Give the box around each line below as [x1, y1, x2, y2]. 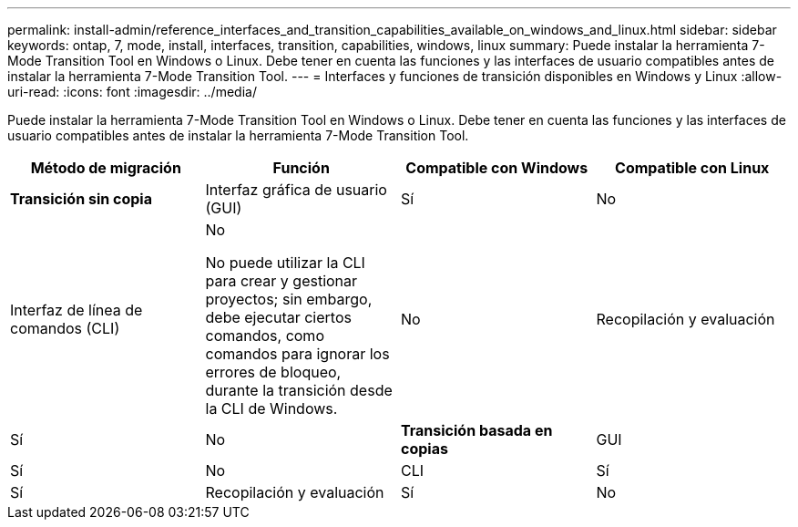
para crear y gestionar [205, 272, 358, 290]
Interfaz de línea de [10, 301, 143, 319]
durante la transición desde [205, 381, 393, 399]
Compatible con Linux [615, 159, 770, 177]
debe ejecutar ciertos [205, 308, 352, 326]
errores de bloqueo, [205, 363, 342, 381]
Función [272, 159, 330, 177]
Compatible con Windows [405, 159, 588, 177]
